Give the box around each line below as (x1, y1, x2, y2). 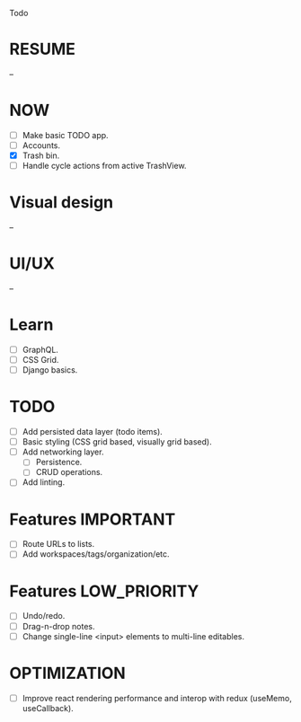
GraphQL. (22, 344, 58, 355)
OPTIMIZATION (9, 663, 126, 683)
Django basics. (22, 365, 78, 375)
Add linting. (22, 477, 66, 488)
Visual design (9, 192, 114, 213)
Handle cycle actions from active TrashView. (22, 161, 187, 172)
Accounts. (22, 139, 61, 151)
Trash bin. (22, 150, 60, 161)
